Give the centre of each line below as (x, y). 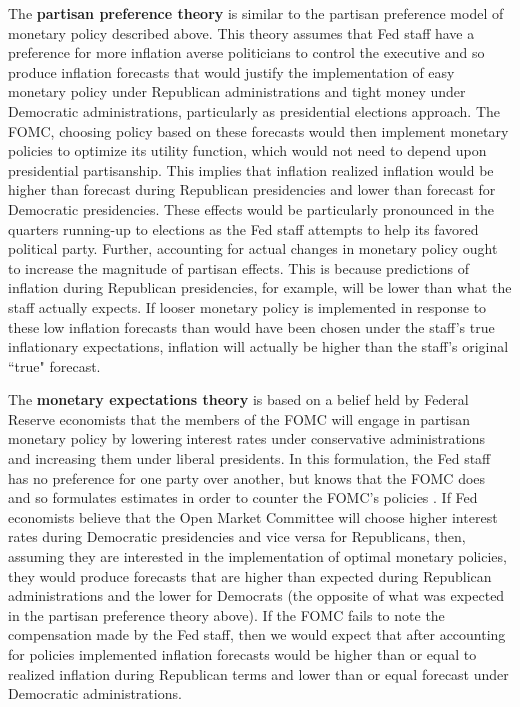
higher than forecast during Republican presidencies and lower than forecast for (252, 189)
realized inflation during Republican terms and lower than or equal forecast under (258, 673)
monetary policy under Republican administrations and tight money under (237, 91)
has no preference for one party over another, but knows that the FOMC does (247, 477)
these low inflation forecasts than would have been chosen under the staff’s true (251, 326)
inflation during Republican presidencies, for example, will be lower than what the (260, 287)
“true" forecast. (54, 365)
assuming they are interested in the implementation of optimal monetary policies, (257, 556)
